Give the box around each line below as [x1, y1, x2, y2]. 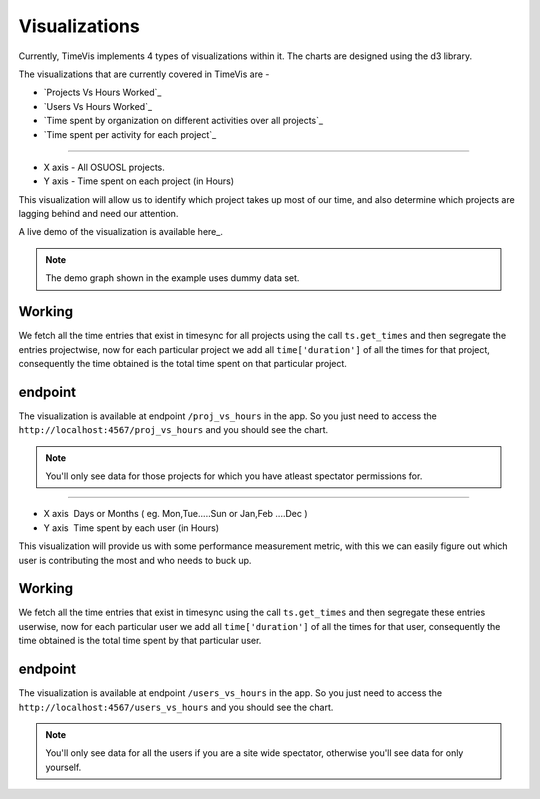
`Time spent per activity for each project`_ [43, 128, 217, 140]
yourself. [45, 761, 82, 773]
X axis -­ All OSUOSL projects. [43, 161, 165, 173]
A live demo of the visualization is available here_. [18, 226, 224, 238]
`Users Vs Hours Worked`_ [43, 100, 153, 112]
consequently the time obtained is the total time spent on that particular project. [18, 357, 347, 369]
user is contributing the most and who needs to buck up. [18, 554, 252, 566]
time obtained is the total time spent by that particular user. [18, 635, 262, 647]
